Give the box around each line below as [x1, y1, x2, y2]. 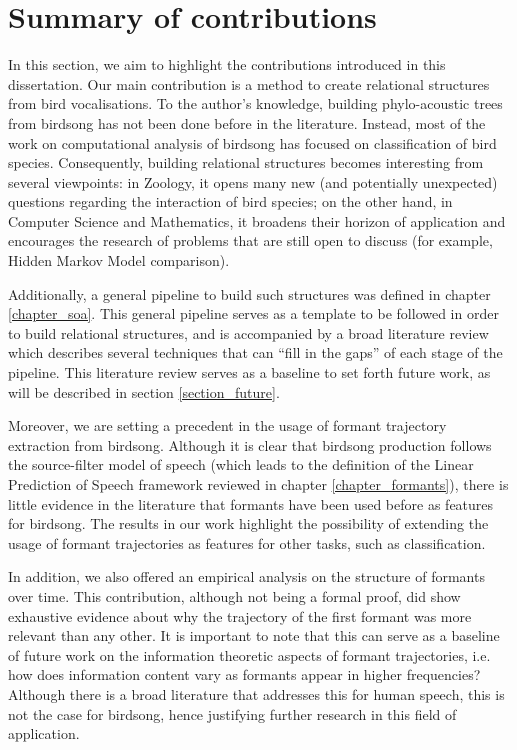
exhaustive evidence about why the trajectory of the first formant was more [8, 605, 472, 626]
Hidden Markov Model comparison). [8, 250, 230, 271]
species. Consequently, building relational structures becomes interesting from [8, 152, 484, 173]
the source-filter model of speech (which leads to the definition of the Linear [8, 454, 474, 475]
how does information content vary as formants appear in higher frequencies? [8, 664, 481, 685]
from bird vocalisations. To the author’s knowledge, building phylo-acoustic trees [8, 93, 503, 114]
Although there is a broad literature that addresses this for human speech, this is [8, 683, 505, 704]
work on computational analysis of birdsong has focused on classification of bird [8, 132, 497, 153]
